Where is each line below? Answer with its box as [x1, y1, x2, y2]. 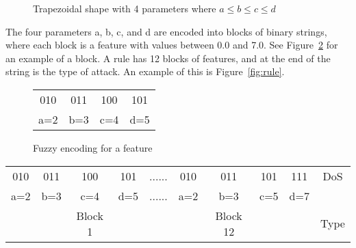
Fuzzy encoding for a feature [33, 140, 153, 154]
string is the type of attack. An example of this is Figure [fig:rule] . [5, 64, 285, 79]
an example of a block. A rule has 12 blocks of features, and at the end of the [5, 51, 331, 65]
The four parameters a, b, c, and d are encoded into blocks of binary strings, [5, 24, 327, 38]
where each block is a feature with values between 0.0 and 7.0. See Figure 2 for [5, 38, 338, 52]
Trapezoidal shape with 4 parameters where [33, 1, 216, 15]
